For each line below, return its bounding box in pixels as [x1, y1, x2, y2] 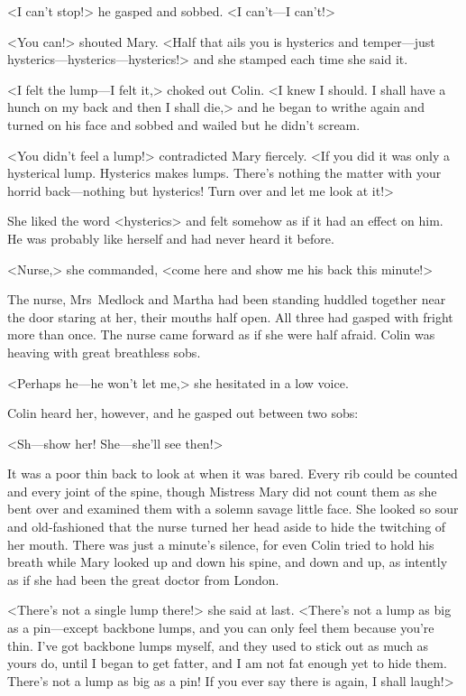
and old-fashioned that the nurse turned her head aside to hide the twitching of [7, 517, 446, 536]
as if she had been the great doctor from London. [7, 570, 279, 589]
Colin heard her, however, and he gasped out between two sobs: [7, 404, 359, 422]
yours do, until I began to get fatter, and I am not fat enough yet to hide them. [7, 654, 447, 673]
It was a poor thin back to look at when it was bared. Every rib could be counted [7, 464, 458, 483]
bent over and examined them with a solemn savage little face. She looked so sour [7, 499, 459, 518]
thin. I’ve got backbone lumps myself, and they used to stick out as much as [7, 636, 429, 654]
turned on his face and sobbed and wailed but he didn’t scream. [7, 115, 361, 134]
